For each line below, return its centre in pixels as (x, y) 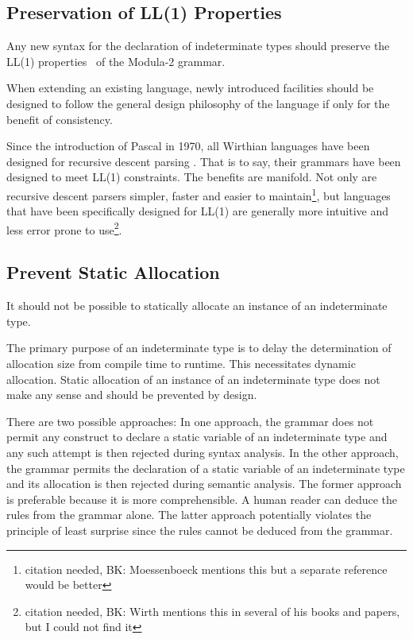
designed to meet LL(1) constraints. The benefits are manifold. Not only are (192, 177)
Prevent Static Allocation (113, 272)
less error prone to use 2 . (64, 228)
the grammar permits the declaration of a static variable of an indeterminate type (206, 468)
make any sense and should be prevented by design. (132, 395)
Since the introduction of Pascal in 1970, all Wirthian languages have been (188, 146)
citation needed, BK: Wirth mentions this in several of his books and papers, (212, 611)
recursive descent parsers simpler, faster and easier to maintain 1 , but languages (199, 194)
